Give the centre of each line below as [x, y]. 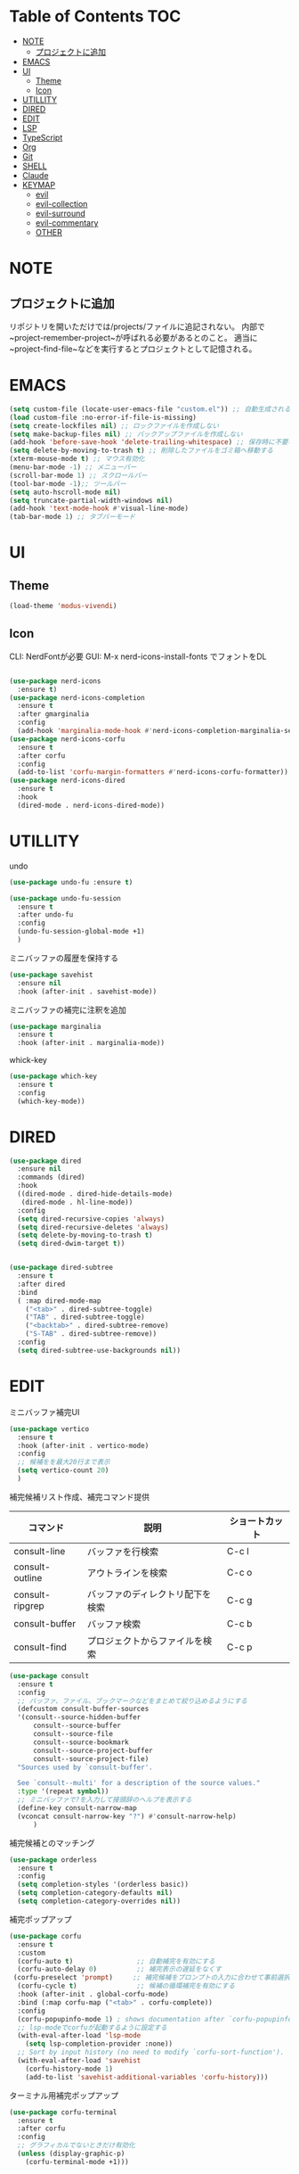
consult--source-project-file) [91, 1758]
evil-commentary [67, 222]
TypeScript [42, 137]
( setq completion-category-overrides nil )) [99, 1901]
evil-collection [61, 203]
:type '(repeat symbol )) [63, 1791]
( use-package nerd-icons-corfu [67, 739]
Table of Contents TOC [95, 16]
